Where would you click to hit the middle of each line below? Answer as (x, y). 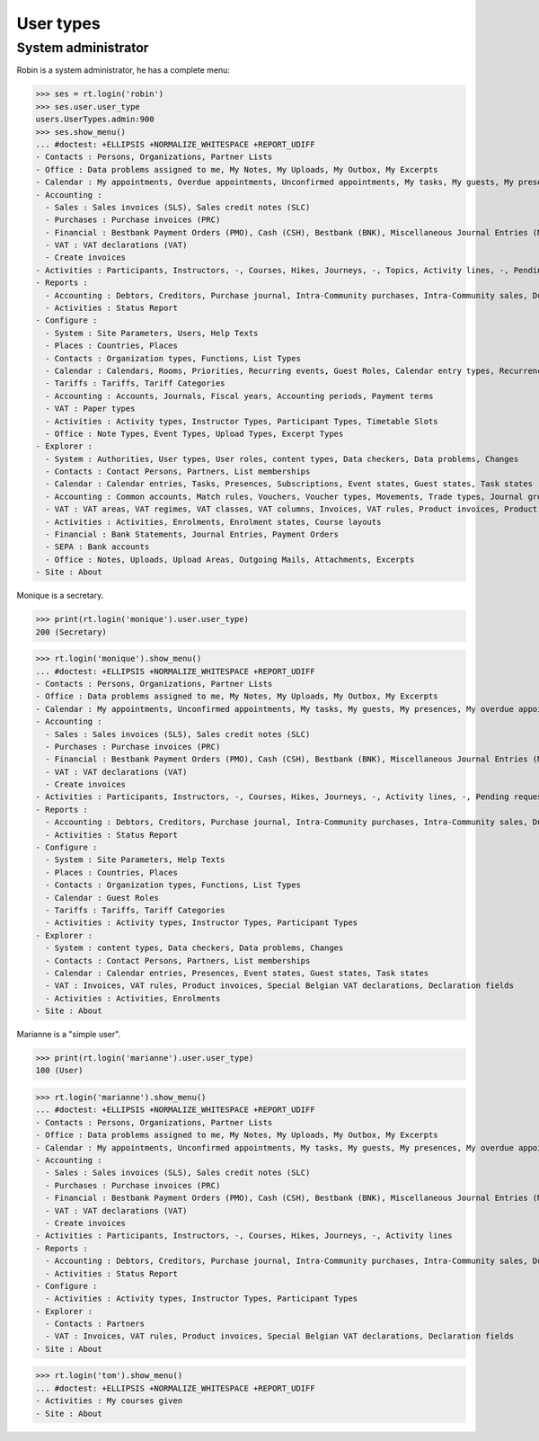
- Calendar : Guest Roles (102, 898)
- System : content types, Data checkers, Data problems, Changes (194, 948)
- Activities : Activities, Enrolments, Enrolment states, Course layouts (213, 522)
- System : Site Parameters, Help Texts (135, 860)
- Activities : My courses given (109, 1401)
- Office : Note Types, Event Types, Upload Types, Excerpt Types (194, 433)
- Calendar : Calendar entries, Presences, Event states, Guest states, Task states (237, 973)
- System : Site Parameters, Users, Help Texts (152, 333)
